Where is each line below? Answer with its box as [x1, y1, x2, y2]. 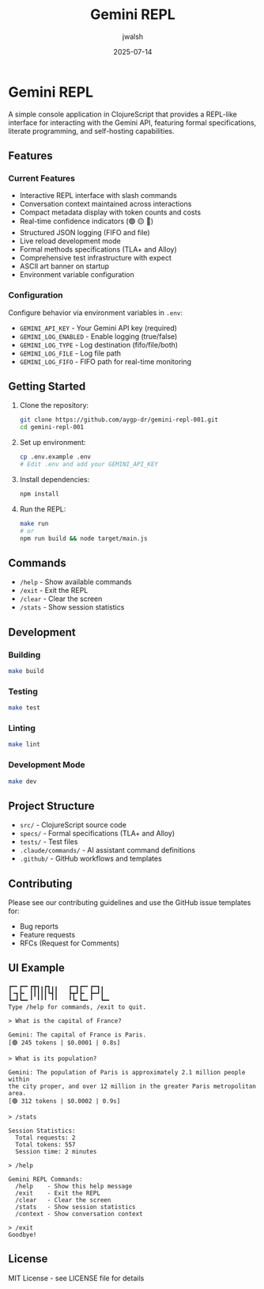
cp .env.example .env [19, 453, 91, 461]
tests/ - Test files [19, 837, 78, 846]
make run [19, 519, 49, 527]
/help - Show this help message [15, 1182, 133, 1190]
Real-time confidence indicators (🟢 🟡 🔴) [19, 216, 154, 226]
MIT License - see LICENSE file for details [8, 1273, 145, 1283]
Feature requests [19, 930, 76, 939]
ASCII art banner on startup [19, 261, 109, 271]
